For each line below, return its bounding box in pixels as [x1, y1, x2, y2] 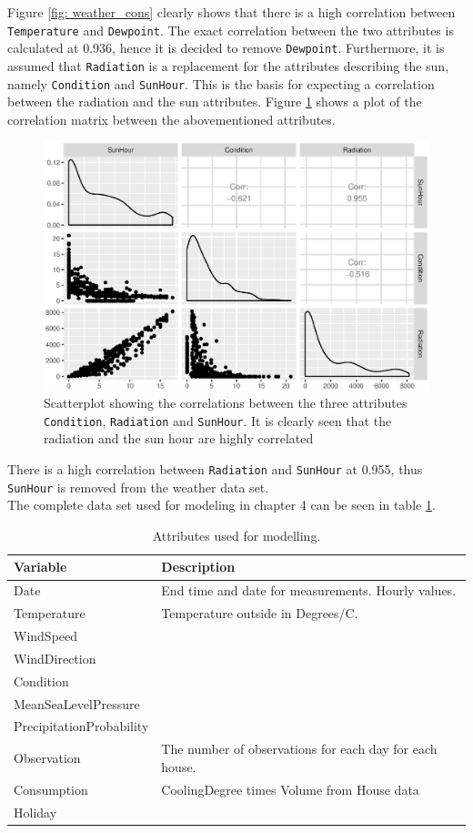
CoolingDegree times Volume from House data [161, 779, 419, 798]
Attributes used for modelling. [152, 525, 321, 544]
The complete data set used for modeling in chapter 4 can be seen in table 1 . [7, 495, 436, 514]
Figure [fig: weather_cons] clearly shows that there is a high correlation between [7, 3, 456, 21]
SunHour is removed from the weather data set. [7, 477, 269, 496]
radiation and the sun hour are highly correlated [44, 429, 314, 448]
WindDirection [14, 648, 96, 667]
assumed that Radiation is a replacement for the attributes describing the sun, [7, 56, 449, 75]
